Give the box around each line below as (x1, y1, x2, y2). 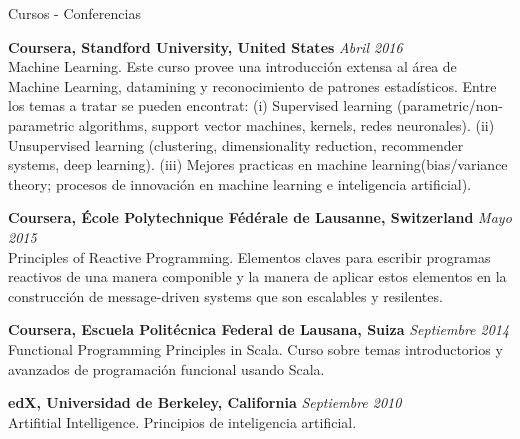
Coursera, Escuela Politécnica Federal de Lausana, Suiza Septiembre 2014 (8, 319, 510, 340)
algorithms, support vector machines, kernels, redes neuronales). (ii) (78, 114, 495, 135)
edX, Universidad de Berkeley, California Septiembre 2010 (8, 392, 402, 413)
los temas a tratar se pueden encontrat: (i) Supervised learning (8, 95, 393, 116)
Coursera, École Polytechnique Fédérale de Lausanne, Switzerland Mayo (8, 207, 512, 228)
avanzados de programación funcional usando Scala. (8, 358, 325, 379)
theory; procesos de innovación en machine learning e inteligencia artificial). (8, 173, 472, 194)
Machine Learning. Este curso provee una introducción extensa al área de (8, 56, 457, 77)
